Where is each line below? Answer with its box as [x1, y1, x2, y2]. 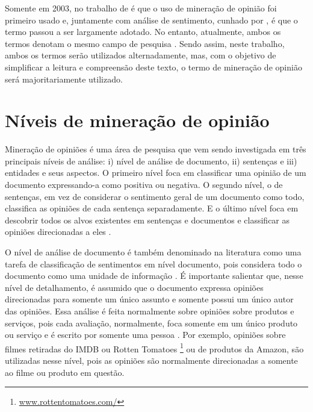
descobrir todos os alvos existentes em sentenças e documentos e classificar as [5, 213, 290, 226]
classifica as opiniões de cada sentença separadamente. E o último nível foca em [5, 202, 299, 214]
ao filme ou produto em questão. [5, 366, 125, 378]
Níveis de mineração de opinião [5, 108, 270, 133]
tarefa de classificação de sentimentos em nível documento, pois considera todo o [5, 257, 302, 270]
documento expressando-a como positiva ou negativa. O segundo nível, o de [5, 178, 283, 191]
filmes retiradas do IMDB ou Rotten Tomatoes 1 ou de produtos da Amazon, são [5, 340, 304, 355]
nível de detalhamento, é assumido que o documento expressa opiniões [5, 281, 264, 293]
